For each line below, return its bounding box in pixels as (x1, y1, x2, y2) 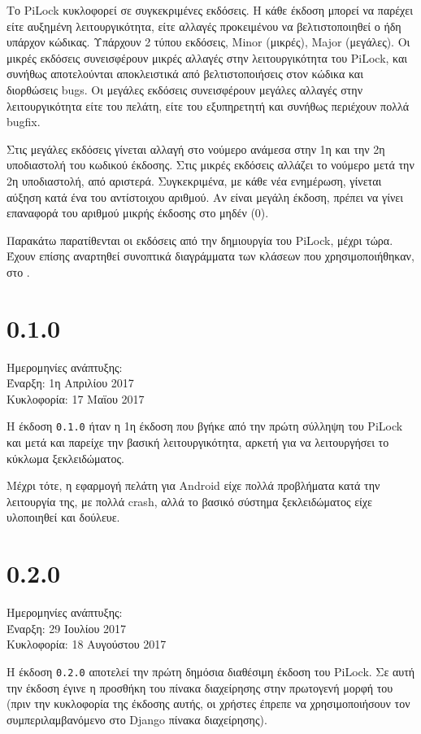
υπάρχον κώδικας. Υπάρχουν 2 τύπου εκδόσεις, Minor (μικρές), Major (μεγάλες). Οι (7, 33, 410, 50)
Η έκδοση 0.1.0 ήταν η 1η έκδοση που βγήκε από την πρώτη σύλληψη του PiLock (7, 417, 403, 435)
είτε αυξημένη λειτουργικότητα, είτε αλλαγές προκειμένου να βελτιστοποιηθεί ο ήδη (7, 17, 401, 34)
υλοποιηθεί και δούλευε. (7, 509, 120, 526)
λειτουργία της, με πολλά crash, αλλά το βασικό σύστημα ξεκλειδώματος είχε (7, 492, 372, 509)
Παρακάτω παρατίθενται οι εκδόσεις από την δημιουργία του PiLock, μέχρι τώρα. (7, 231, 393, 248)
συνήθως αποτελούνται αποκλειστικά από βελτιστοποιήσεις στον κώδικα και (7, 65, 363, 82)
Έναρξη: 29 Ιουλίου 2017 (7, 619, 127, 636)
